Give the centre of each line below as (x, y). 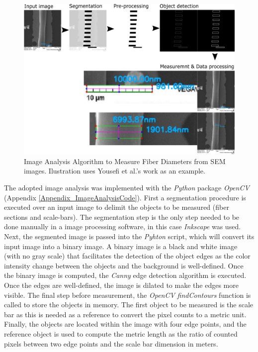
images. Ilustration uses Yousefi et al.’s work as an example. (115, 171)
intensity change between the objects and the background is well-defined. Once (124, 265)
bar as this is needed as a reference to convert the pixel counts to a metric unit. (125, 314)
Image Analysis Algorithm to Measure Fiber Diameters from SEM (125, 161)
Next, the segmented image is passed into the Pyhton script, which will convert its (129, 236)
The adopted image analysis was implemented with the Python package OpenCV (127, 188)
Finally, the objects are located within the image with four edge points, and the (125, 324)
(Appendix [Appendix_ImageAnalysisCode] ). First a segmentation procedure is (125, 197)
